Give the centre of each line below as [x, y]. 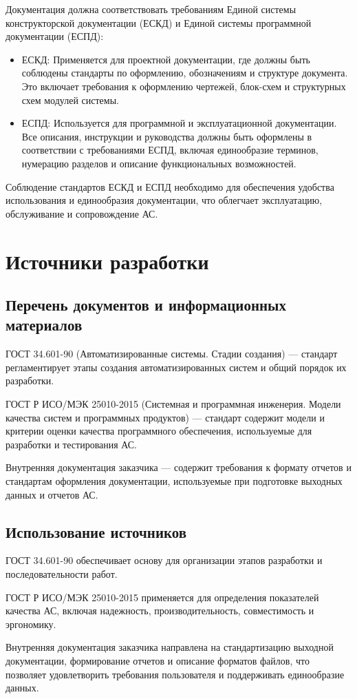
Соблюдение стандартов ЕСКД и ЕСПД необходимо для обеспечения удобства [170, 186]
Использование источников [96, 531]
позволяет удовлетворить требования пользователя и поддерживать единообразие [175, 674]
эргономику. [31, 624]
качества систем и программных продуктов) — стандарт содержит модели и [165, 417]
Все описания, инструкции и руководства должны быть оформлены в [167, 136]
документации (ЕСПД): [55, 36]
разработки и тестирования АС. [71, 444]
